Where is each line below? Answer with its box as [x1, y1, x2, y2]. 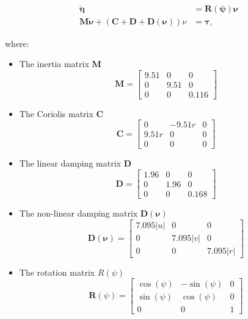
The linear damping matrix [19, 157, 121, 170]
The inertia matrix [19, 57, 89, 70]
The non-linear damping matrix [19, 207, 138, 220]
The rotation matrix [19, 265, 95, 278]
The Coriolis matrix [19, 107, 93, 120]
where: [5, 37, 29, 49]
